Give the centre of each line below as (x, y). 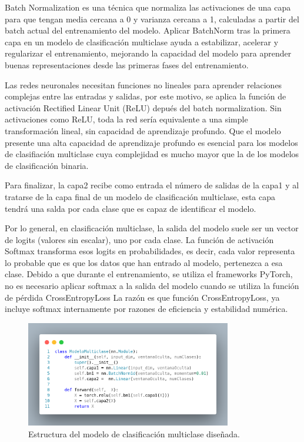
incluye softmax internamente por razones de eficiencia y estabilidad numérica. (146, 309)
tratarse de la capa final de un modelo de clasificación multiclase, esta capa (140, 196)
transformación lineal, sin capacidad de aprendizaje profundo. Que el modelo (143, 130)
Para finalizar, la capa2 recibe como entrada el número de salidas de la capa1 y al (152, 185)
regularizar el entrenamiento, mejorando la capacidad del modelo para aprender (148, 53)
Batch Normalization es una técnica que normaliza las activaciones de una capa (148, 7)
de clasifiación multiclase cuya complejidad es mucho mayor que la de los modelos (152, 154)
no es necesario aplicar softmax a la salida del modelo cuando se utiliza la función (152, 286)
